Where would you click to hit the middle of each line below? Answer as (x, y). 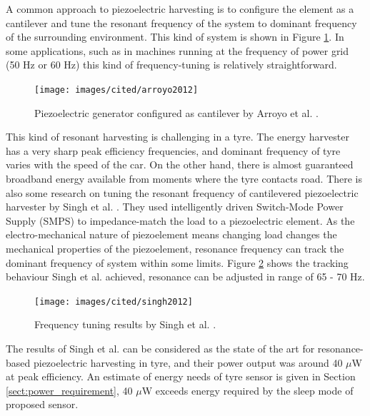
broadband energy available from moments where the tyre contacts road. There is (184, 178)
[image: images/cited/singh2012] (114, 301)
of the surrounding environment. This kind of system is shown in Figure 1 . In (175, 37)
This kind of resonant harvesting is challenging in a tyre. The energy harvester (177, 137)
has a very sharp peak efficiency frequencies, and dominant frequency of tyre (173, 150)
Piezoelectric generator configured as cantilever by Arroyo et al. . (176, 112)
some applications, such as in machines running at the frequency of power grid (177, 50)
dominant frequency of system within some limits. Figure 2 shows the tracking (177, 262)
